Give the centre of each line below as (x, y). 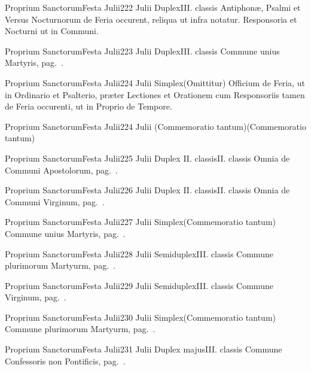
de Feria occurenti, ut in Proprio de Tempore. (89, 106)
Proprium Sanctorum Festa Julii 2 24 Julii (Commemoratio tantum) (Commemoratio (155, 126)
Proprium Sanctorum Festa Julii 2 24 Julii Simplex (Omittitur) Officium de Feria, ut (155, 82)
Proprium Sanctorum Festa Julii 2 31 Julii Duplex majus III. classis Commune (144, 349)
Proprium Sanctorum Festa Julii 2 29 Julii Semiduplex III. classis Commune (139, 285)
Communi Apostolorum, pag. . (61, 170)
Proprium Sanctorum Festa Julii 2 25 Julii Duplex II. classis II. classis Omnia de (147, 158)
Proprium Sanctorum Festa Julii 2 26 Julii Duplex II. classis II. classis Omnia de (147, 190)
